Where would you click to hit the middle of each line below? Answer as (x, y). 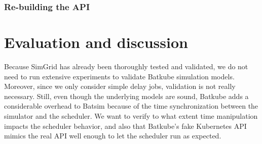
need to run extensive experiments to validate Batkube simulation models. (119, 76)
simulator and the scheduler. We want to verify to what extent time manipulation (131, 115)
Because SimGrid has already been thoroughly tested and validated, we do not (126, 66)
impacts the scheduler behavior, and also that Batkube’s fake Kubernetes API (125, 126)
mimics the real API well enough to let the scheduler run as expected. (113, 136)
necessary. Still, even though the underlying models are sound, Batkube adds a (126, 96)
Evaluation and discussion (96, 42)
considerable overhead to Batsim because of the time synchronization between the (131, 106)
